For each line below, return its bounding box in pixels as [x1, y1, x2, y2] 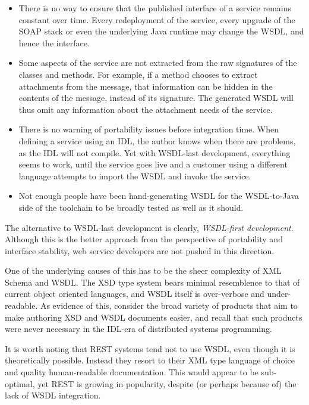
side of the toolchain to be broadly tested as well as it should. [18, 201, 244, 213]
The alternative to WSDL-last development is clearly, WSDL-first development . [5, 221, 294, 233]
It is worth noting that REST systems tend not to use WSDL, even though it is [5, 342, 295, 355]
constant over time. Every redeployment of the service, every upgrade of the [18, 13, 295, 26]
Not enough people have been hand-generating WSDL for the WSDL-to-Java [18, 189, 299, 202]
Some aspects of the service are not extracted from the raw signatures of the [18, 56, 297, 69]
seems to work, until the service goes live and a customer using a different [18, 158, 288, 170]
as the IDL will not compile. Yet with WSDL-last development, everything [18, 146, 291, 159]
